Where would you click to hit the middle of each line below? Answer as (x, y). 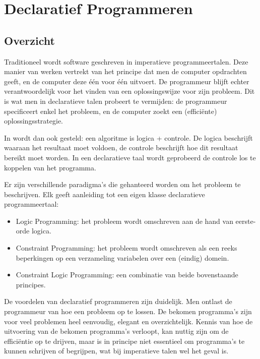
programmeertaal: (31, 204)
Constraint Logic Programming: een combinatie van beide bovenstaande (127, 275)
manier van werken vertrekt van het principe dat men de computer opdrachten (125, 71)
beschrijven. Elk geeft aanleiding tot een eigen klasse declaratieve (105, 194)
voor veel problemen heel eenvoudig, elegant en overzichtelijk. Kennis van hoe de (128, 321)
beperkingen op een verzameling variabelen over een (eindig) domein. (122, 257)
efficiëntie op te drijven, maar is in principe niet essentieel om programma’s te (124, 341)
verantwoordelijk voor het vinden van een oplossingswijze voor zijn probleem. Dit (129, 91)
